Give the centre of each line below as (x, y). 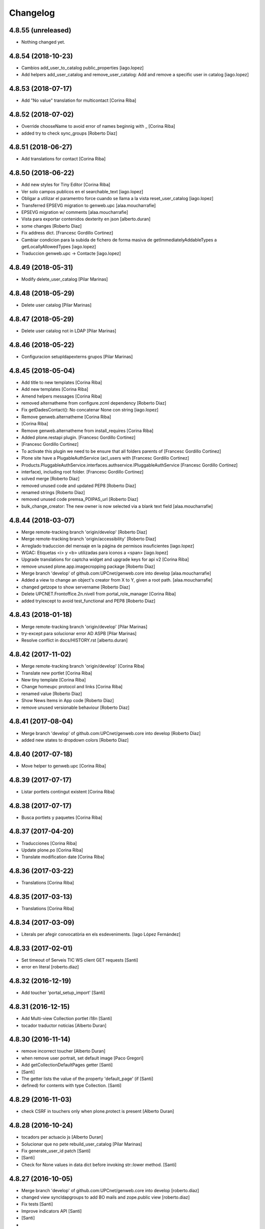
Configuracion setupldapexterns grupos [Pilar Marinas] (77, 356)
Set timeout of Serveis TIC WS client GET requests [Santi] (80, 960)
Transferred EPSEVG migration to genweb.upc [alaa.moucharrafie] (89, 205)
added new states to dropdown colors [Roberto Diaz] (75, 740)
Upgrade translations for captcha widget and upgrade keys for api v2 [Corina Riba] (105, 559)
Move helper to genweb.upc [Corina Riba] (64, 766)
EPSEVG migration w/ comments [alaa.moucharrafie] (75, 212)
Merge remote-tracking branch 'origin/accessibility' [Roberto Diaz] (89, 539)
